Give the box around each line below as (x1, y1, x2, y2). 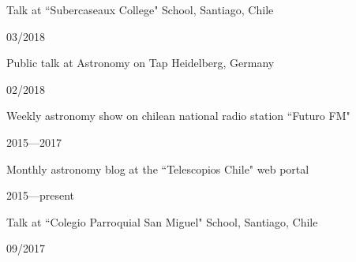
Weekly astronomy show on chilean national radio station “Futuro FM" (6, 107, 350, 124)
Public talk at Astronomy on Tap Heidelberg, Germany (6, 54, 275, 71)
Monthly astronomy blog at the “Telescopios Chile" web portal (6, 160, 309, 177)
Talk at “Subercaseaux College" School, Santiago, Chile (6, 2, 274, 17)
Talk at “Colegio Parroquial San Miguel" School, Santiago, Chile (6, 213, 318, 230)
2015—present (6, 187, 75, 204)
